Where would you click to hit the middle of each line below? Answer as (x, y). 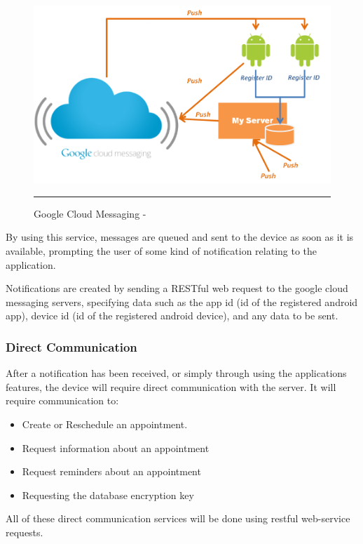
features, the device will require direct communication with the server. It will (171, 386)
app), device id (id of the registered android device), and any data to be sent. (172, 316)
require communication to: (62, 400)
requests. (25, 532)
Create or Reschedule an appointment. (105, 424)
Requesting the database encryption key (108, 495)
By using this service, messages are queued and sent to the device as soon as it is (180, 237)
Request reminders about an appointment (111, 471)
